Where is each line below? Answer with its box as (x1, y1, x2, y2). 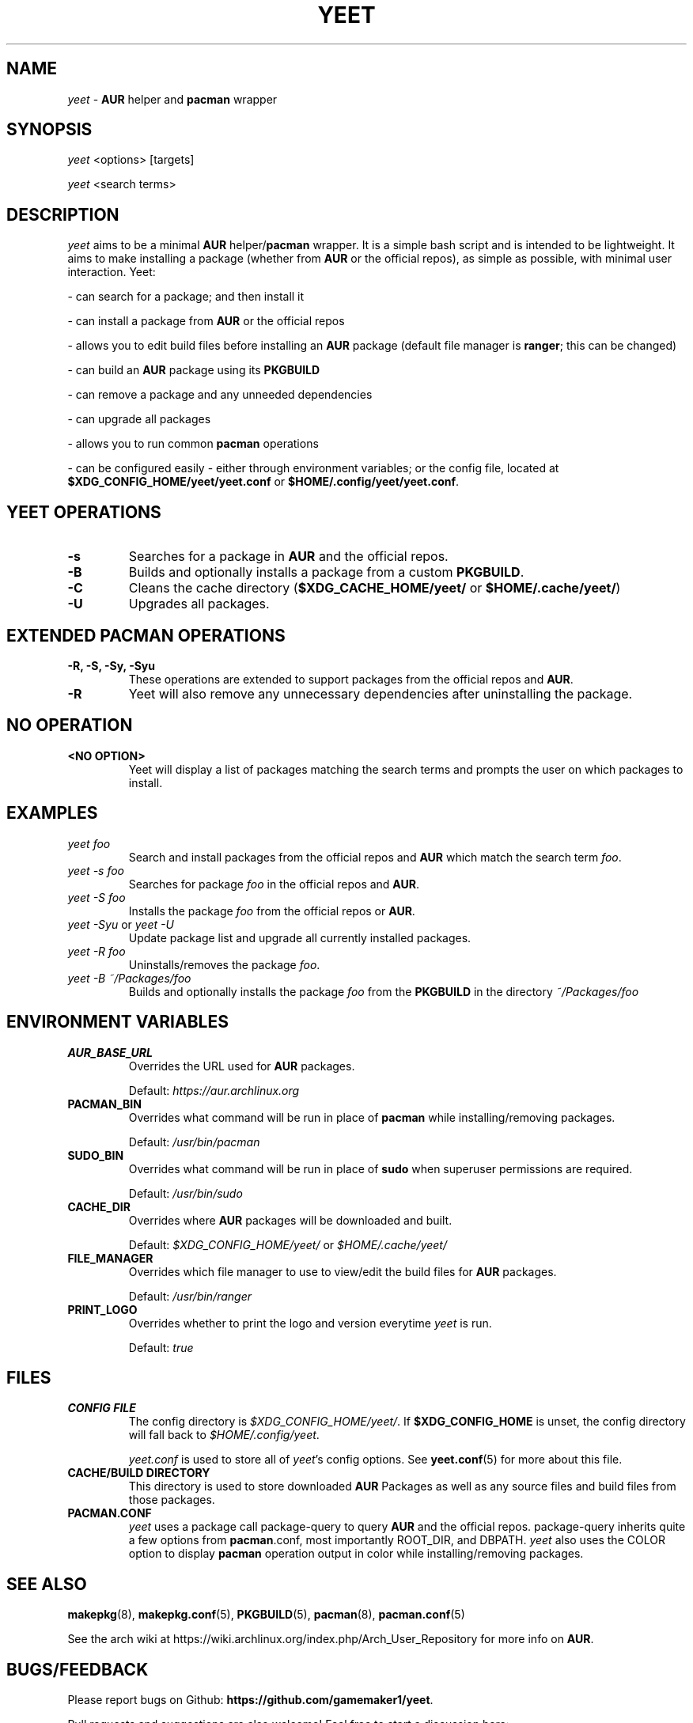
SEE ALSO (6, 1573, 87, 1594)
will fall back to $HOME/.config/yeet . (128, 1428, 320, 1442)
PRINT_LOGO (67, 1302, 138, 1316)
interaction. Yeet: (67, 265, 156, 279)
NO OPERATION (6, 715, 133, 736)
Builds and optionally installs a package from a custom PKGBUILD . (128, 564, 524, 581)
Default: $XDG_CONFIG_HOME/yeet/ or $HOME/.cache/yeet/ (128, 1237, 447, 1252)
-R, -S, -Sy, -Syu (67, 658, 155, 672)
